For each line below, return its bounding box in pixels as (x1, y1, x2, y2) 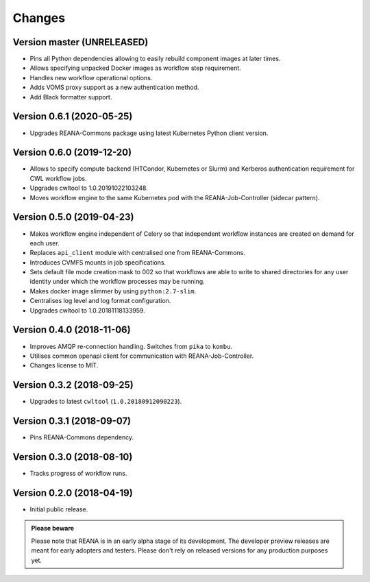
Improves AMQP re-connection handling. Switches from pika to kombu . (29, 342, 233, 350)
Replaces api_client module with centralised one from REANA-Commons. (29, 249, 246, 257)
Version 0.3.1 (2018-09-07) (12, 415, 132, 427)
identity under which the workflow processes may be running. (29, 278, 205, 286)
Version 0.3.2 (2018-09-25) (12, 379, 134, 391)
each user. (29, 239, 60, 247)
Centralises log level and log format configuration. (29, 297, 171, 305)
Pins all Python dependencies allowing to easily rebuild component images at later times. (29, 55, 281, 63)
